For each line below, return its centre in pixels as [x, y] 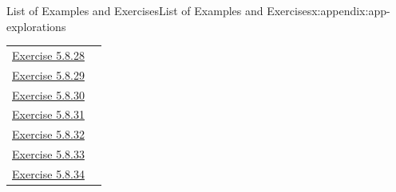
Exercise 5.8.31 [48, 114]
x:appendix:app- [351, 10]
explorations [36, 26]
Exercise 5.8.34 [48, 174]
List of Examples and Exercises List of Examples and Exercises [159, 10]
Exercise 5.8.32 [48, 134]
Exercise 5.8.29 [48, 74]
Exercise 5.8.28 [48, 55]
